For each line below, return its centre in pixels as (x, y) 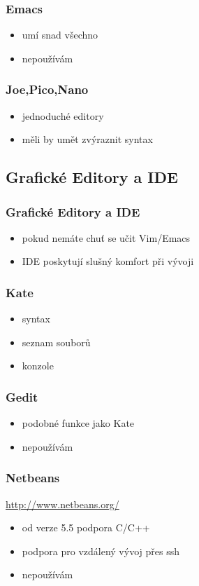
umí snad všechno (60, 35)
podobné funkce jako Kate (78, 423)
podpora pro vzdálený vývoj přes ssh (101, 551)
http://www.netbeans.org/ (62, 504)
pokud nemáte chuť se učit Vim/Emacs (106, 237)
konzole (38, 366)
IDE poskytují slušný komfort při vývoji (108, 261)
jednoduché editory (63, 115)
